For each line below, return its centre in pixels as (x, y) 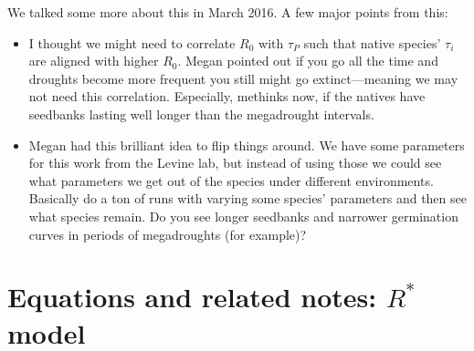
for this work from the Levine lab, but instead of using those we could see (235, 163)
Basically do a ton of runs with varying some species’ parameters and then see (248, 198)
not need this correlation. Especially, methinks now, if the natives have (227, 96)
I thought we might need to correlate (132, 42)
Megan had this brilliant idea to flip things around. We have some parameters (247, 145)
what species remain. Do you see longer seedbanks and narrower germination (243, 216)
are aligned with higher (94, 61)
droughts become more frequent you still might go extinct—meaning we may (243, 78)
